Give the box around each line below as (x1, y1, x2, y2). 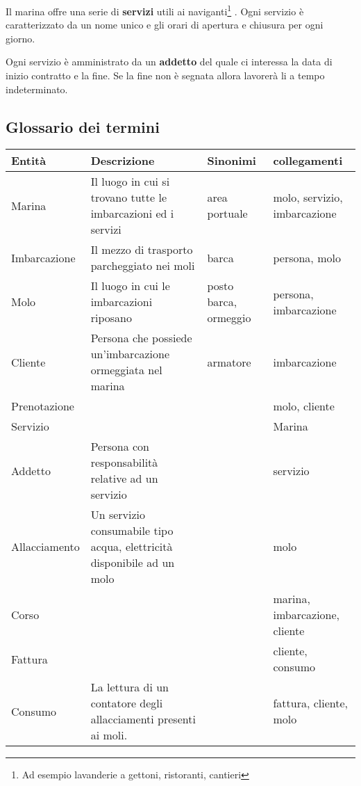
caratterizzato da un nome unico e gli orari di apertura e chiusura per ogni (6, 17, 324, 32)
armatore (207, 353, 251, 370)
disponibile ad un (90, 554, 175, 571)
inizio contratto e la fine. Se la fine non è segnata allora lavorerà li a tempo (6, 68, 325, 83)
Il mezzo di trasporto (90, 241, 193, 258)
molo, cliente (273, 398, 335, 415)
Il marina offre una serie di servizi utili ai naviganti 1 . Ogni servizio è (6, 2, 304, 18)
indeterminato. (6, 81, 68, 96)
